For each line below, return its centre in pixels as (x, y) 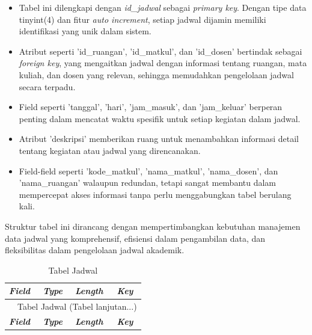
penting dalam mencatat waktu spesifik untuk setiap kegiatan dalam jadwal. (160, 118)
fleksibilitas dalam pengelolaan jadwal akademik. (95, 250)
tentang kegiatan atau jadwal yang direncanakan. (110, 150)
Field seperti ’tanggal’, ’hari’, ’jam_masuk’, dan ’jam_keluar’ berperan (151, 107)
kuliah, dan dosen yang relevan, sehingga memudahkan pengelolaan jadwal (156, 74)
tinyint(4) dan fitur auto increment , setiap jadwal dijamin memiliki (142, 19)
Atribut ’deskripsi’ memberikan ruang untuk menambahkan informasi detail (159, 139)
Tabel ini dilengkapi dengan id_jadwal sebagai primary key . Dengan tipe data (163, 7)
